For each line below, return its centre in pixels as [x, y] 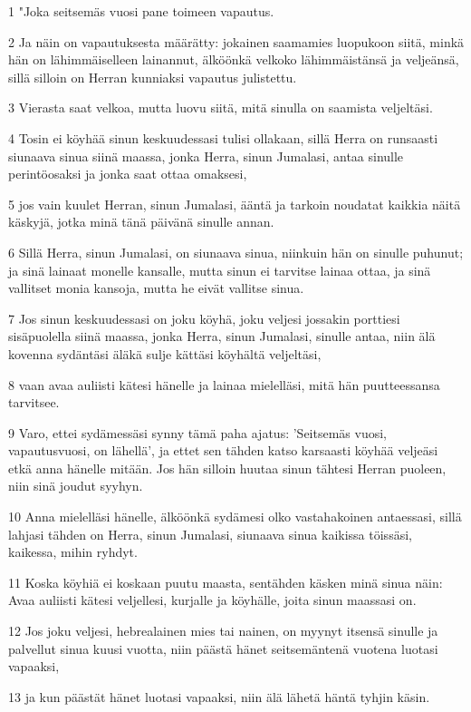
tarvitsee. [34, 402]
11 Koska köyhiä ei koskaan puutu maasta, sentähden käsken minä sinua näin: [226, 582]
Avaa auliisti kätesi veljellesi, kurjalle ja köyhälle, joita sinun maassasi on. [212, 600]
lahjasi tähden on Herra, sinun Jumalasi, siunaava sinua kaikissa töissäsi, [210, 534]
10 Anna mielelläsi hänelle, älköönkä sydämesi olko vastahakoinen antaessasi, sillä [235, 517]
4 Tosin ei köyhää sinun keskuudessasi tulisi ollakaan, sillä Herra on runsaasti [223, 137]
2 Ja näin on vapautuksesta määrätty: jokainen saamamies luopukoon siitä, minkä [236, 41]
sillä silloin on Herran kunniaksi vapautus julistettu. [153, 77]
